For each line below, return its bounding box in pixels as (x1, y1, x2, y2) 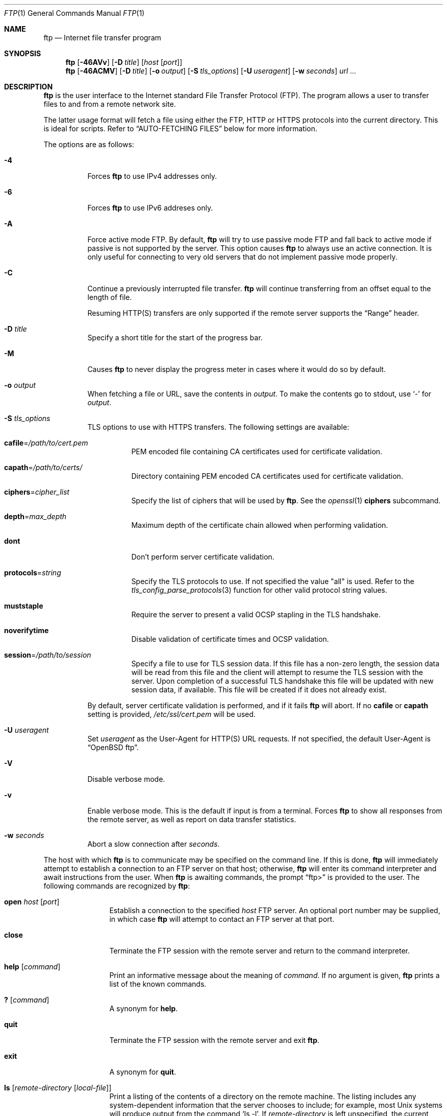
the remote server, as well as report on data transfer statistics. (87, 815, 296, 824)
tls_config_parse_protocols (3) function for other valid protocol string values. (131, 586, 387, 594)
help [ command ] (4, 962, 61, 971)
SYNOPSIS (4, 49, 41, 58)
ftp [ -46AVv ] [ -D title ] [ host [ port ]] (65, 58, 183, 66)
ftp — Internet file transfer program (43, 33, 161, 42)
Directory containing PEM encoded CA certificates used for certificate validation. (131, 472, 403, 480)
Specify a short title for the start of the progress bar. (87, 333, 263, 342)
